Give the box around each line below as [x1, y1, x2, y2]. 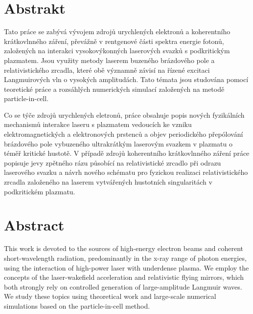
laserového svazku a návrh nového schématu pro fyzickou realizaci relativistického [4, 167, 248, 177]
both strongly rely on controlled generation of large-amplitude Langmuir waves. [4, 281, 242, 292]
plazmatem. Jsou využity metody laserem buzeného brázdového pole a [4, 55, 215, 65]
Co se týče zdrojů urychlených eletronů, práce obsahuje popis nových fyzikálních [4, 109, 245, 120]
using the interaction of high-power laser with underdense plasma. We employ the [4, 262, 249, 272]
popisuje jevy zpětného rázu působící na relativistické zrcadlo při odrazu [4, 157, 221, 167]
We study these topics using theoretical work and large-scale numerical [4, 291, 216, 301]
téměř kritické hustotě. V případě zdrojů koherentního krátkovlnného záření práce [4, 148, 250, 158]
